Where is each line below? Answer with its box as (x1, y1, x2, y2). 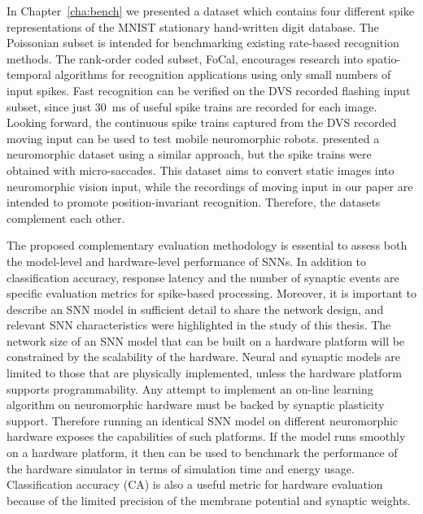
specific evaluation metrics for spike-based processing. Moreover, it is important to (7, 285, 416, 302)
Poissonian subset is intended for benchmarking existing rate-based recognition (7, 34, 399, 51)
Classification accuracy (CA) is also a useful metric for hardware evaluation (7, 476, 383, 493)
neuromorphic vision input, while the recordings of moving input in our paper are (7, 177, 413, 194)
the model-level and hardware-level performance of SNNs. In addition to (7, 252, 367, 269)
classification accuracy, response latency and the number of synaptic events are (7, 268, 399, 285)
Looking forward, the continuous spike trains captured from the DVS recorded (7, 114, 397, 131)
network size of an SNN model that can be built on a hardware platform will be (7, 332, 405, 349)
